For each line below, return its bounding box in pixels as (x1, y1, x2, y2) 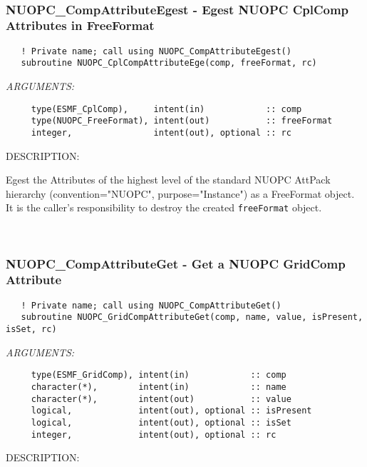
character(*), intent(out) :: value (31, 393, 291, 404)
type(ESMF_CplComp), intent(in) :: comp (31, 104, 302, 114)
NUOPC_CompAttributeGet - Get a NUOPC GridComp (6, 254, 346, 272)
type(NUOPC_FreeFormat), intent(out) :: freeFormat (31, 116, 333, 126)
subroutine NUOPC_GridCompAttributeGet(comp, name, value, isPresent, (21, 312, 363, 323)
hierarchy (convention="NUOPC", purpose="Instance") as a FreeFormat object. (6, 186, 355, 201)
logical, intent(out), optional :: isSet (31, 417, 291, 428)
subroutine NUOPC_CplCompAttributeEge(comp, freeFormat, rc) (21, 58, 317, 69)
